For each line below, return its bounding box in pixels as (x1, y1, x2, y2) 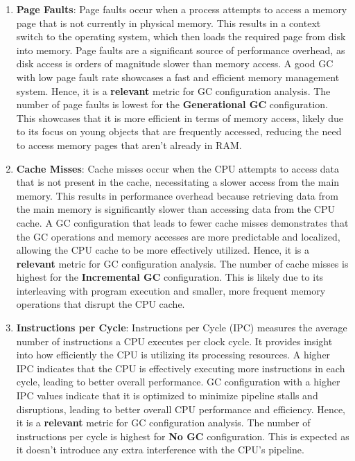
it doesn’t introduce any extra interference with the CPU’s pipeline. (16, 442, 304, 457)
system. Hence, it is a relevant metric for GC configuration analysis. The (16, 83, 331, 98)
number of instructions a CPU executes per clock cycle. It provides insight (16, 333, 333, 348)
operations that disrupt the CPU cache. (16, 297, 185, 311)
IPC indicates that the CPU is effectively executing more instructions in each (16, 360, 345, 375)
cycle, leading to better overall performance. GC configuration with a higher (16, 374, 340, 389)
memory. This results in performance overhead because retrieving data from (16, 188, 338, 202)
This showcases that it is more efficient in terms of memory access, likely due (16, 110, 343, 125)
